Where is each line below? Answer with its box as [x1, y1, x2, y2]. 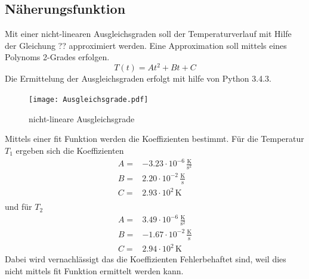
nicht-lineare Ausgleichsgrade [29, 112, 135, 125]
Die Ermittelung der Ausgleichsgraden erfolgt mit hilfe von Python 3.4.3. [5, 72, 271, 85]
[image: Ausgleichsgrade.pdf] [29, 95, 149, 104]
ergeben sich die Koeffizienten [16, 144, 124, 156]
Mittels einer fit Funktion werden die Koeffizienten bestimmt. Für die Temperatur [5, 132, 304, 145]
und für [5, 200, 32, 213]
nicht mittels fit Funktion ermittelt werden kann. [5, 264, 184, 277]
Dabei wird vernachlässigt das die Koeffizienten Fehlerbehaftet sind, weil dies [5, 253, 286, 265]
